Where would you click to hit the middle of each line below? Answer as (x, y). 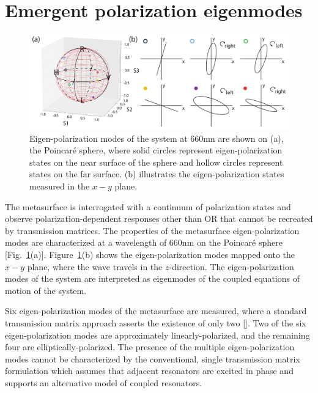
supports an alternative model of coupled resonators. (104, 382)
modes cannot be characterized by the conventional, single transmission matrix (153, 358)
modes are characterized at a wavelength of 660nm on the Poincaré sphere (144, 242)
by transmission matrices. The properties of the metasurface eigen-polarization (152, 230)
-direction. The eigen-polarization (231, 266)
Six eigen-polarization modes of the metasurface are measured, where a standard (156, 311)
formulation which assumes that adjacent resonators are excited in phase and (149, 371)
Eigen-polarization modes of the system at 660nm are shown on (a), (157, 138)
